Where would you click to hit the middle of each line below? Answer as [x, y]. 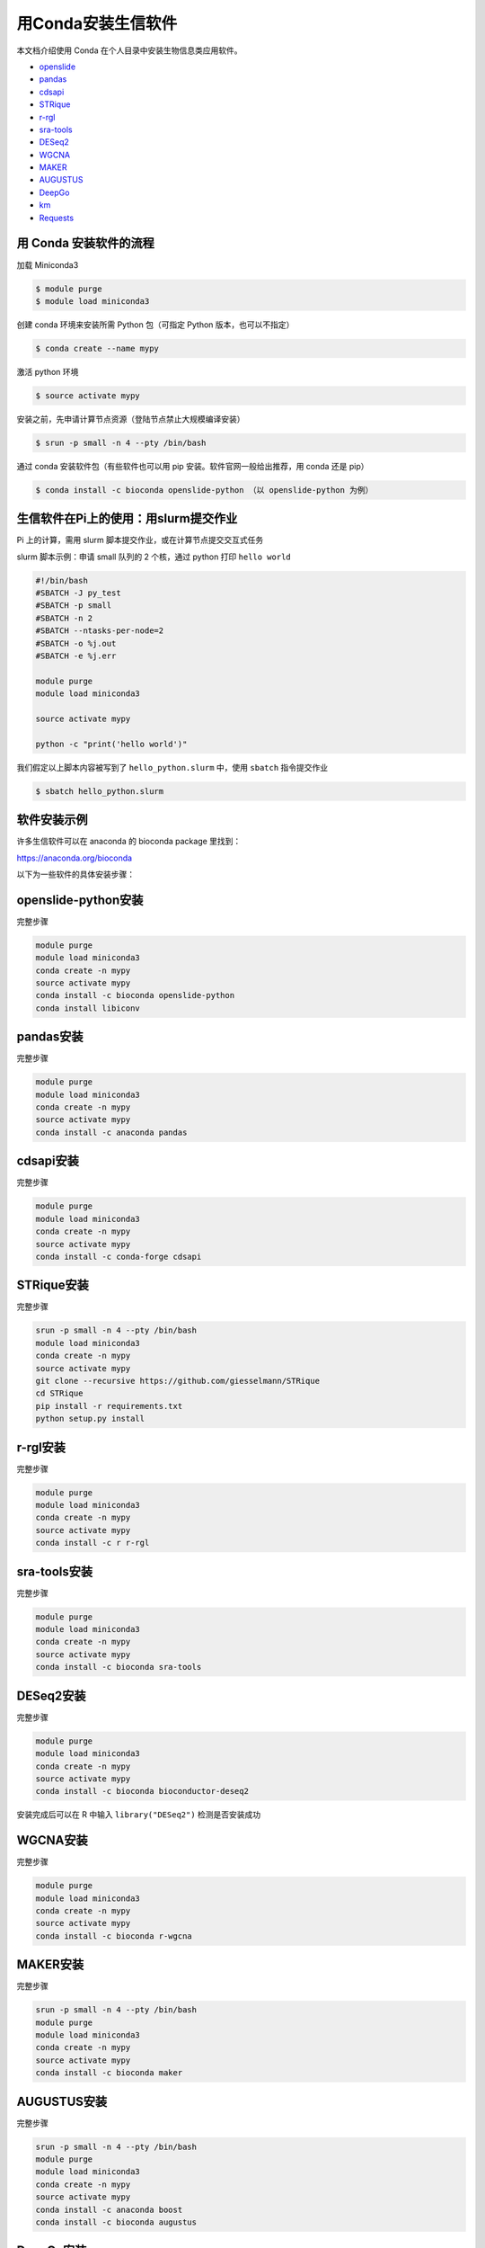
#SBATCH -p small [74, 606]
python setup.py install [90, 1419]
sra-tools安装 [55, 1571]
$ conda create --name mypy [97, 348]
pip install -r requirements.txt [109, 1406]
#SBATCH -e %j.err [76, 656]
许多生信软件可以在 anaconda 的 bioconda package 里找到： [129, 842]
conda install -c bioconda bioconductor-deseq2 [142, 1791]
